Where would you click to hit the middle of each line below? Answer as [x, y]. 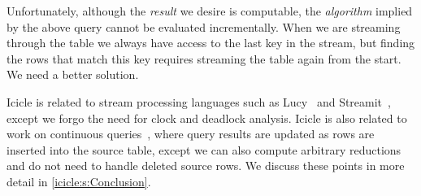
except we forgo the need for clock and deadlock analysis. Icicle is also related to [207, 118]
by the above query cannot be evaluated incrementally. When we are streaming [204, 26]
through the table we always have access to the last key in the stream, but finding [211, 43]
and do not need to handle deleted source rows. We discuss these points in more [206, 166]
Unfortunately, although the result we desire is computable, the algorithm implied [210, 11]
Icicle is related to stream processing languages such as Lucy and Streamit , [199, 101]
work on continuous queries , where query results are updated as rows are [191, 134]
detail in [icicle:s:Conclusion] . [79, 181]
